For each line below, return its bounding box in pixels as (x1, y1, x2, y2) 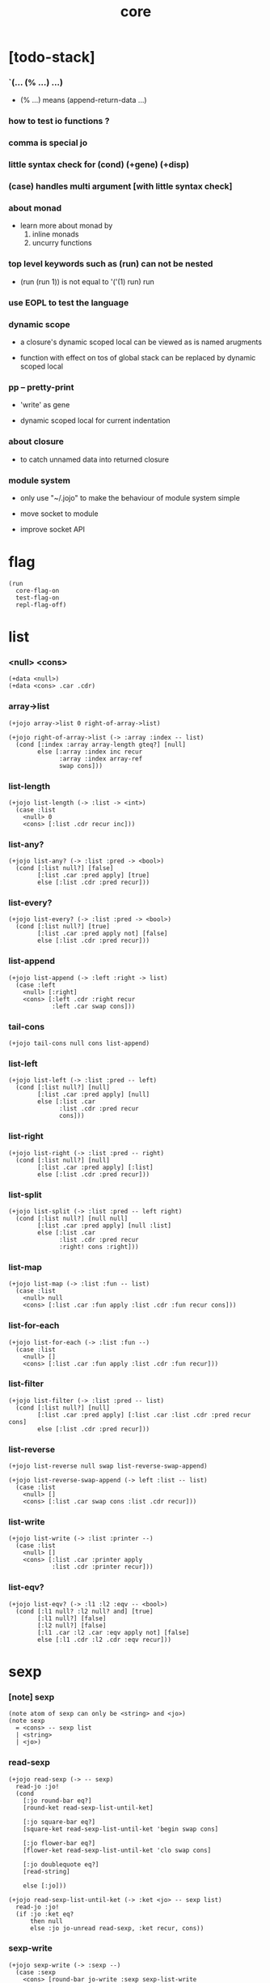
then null (29, 1917, 63, 1925)
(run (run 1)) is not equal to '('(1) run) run (19, 276, 155, 286)
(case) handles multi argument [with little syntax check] (8, 181, 233, 192)
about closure (8, 436, 65, 447)
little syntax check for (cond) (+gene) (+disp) (8, 159, 190, 170)
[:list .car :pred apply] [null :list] (37, 1222, 172, 1230)
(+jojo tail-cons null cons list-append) (8, 1039, 150, 1047)
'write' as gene (19, 400, 70, 410)
